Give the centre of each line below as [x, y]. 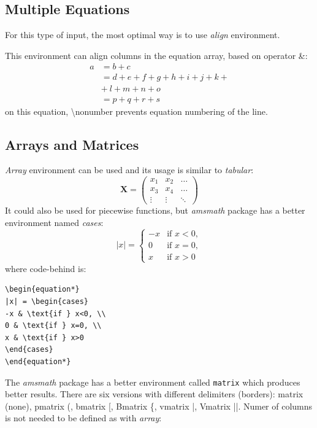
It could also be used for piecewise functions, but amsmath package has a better [155, 210]
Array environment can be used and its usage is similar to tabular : [129, 170]
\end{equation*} [38, 361]
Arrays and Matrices [72, 144]
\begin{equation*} [42, 290]
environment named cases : [54, 222]
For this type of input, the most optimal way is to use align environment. [143, 35]
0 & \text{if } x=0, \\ [53, 326]
